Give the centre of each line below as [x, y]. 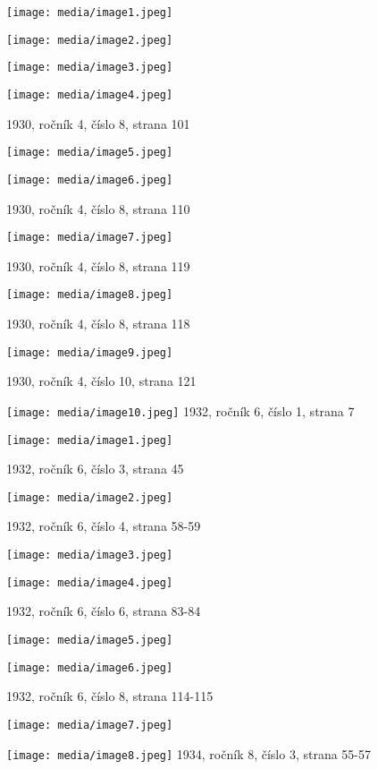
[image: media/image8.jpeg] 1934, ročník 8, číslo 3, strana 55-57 [189, 753]
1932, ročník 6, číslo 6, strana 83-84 [104, 611]
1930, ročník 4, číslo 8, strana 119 [98, 265]
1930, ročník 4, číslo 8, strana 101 [98, 123]
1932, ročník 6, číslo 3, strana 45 [95, 469]
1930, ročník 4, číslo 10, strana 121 [101, 381]
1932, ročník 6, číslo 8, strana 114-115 [110, 696]
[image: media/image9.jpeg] [90, 352]
